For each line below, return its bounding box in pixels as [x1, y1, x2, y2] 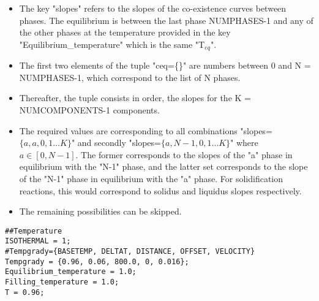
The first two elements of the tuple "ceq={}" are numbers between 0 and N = [19, 59, 311, 72]
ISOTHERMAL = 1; [5, 237, 71, 246]
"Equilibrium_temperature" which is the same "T [19, 37, 205, 50]
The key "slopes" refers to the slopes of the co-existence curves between [19, 2, 287, 14]
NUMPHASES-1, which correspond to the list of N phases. [19, 70, 241, 83]
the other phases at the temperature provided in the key [19, 26, 231, 39]
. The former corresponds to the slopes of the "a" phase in [75, 148, 293, 161]
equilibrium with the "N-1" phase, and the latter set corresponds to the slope [19, 160, 308, 173]
